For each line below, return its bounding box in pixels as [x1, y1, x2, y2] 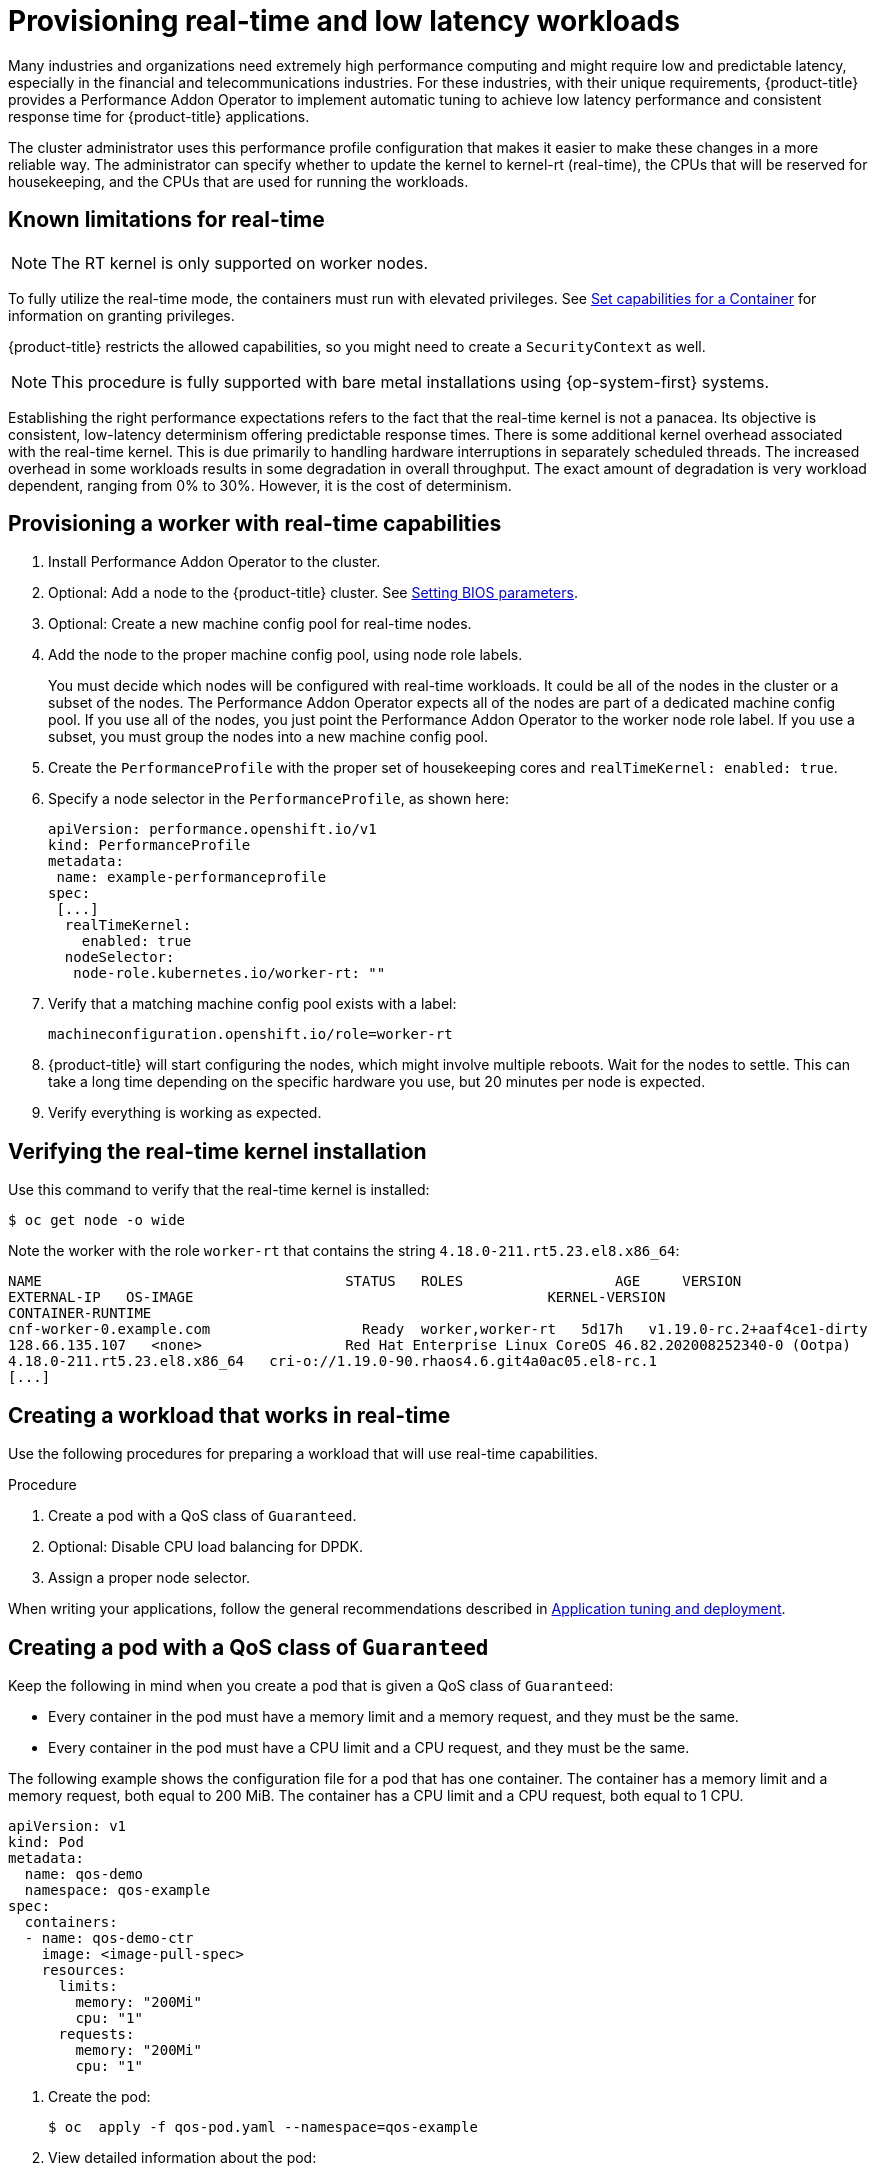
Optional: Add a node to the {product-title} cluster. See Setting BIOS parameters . [48, 584, 578, 602]
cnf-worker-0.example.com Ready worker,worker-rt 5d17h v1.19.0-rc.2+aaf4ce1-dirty [8, 1321, 868, 1338]
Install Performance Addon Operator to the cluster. [48, 553, 381, 571]
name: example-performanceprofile [56, 869, 327, 886]
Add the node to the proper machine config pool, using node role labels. [48, 646, 523, 664]
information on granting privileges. [8, 306, 235, 324]
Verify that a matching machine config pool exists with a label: [48, 995, 457, 1013]
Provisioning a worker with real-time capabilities [8, 511, 502, 537]
